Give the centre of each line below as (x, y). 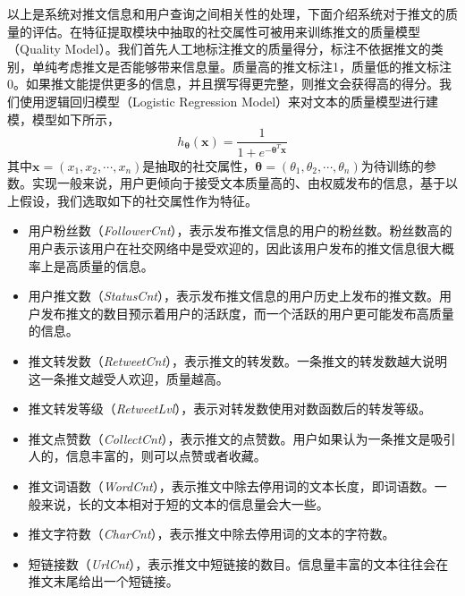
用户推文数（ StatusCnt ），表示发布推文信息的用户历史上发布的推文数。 (233, 296)
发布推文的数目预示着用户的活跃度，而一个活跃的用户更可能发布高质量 (247, 313)
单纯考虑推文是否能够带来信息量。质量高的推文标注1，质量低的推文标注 (241, 66)
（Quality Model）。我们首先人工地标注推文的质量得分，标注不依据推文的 (219, 49)
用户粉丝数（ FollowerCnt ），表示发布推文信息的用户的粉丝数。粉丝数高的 (240, 230)
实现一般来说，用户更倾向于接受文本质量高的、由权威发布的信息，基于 (238, 183)
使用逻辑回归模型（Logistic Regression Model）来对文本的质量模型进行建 (229, 101)
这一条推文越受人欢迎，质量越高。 (128, 378)
